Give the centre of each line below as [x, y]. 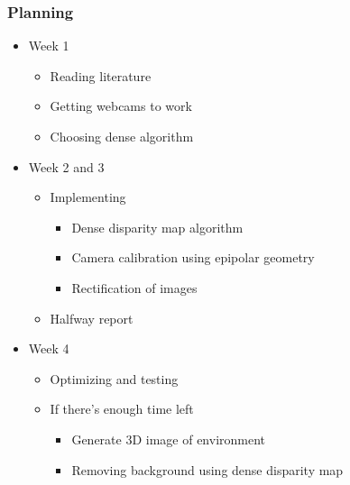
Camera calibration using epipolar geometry [193, 257]
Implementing [88, 197]
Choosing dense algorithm [122, 136]
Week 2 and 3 [66, 166]
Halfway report [92, 318]
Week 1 [49, 46]
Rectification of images [134, 287]
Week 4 [49, 348]
